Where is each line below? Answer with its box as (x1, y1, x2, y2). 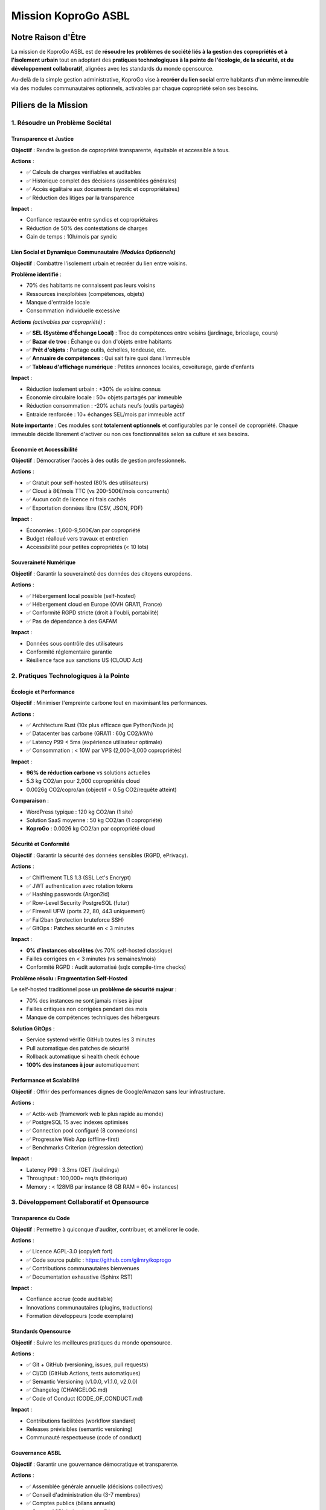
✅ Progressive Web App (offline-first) (26, 1136, 120, 1143)
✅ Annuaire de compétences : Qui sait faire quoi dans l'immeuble (26, 355, 191, 362)
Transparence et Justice (11, 135, 74, 143)
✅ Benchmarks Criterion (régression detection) (26, 1144, 144, 1151)
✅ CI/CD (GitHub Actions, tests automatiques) (26, 1369, 141, 1377)
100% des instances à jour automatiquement (26, 1061, 139, 1068)
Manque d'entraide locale (26, 299, 90, 306)
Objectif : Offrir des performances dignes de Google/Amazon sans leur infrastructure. (11, 1088, 226, 1095)
